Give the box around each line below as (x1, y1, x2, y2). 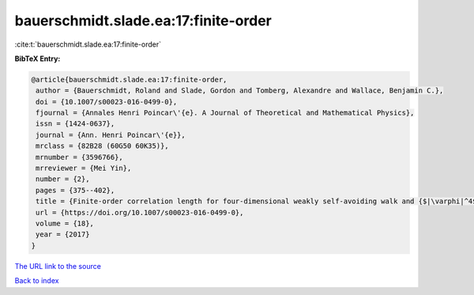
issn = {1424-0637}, (36, 119, 115, 128)
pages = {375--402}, (36, 186, 115, 195)
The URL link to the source (14, 261, 102, 270)
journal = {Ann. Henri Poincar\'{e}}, (36, 130, 186, 139)
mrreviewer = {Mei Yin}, (36, 164, 132, 173)
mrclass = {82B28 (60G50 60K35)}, (36, 142, 169, 150)
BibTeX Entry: (14, 54, 61, 63)
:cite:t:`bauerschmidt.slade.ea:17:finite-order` (14, 40, 162, 49)
